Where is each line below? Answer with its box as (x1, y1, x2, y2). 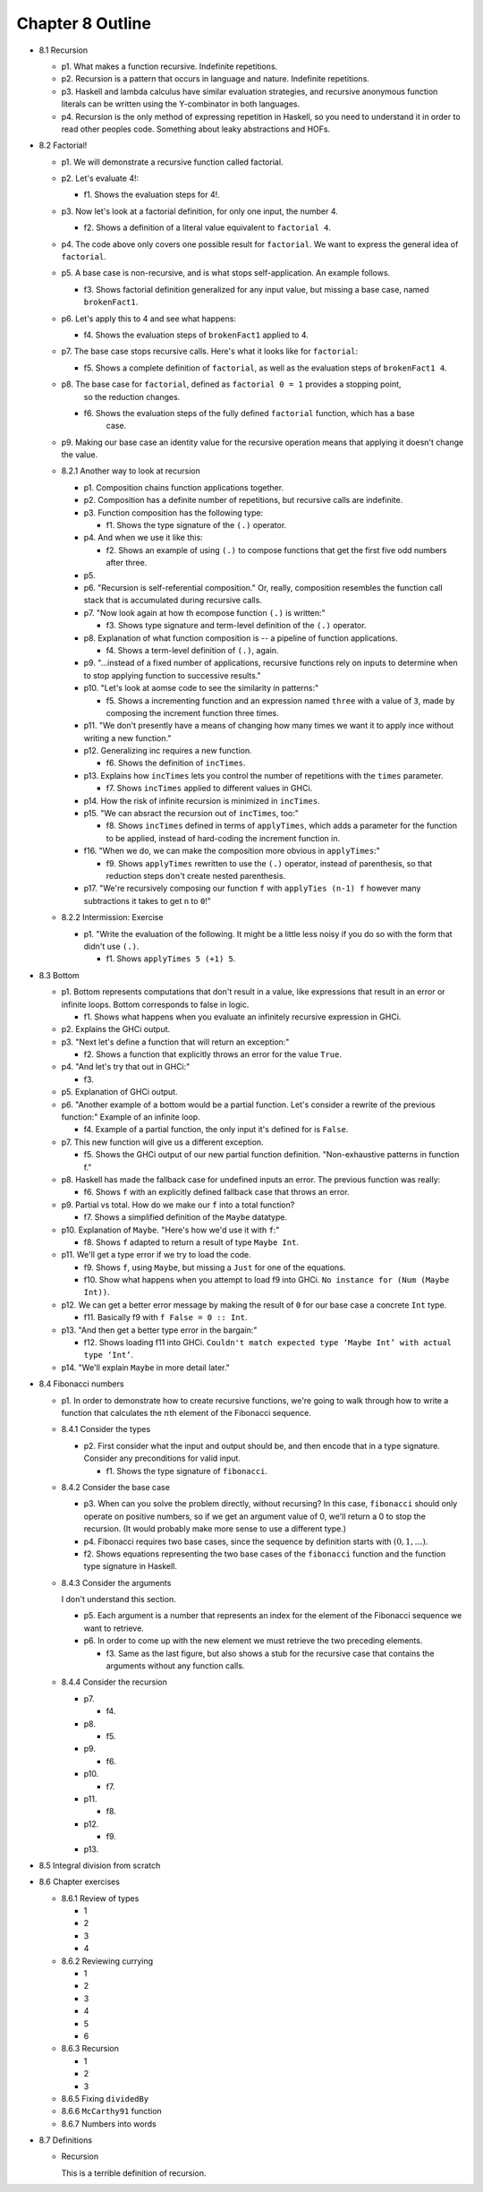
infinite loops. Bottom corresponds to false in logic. (61, 999, 250, 1010)
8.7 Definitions (38, 2135, 93, 2145)
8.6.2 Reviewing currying (61, 1956, 154, 1966)
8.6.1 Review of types (61, 1893, 140, 1904)
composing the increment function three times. (106, 707, 279, 718)
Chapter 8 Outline (16, 13, 152, 33)
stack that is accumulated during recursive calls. (83, 595, 263, 606)
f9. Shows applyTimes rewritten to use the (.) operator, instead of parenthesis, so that (106, 857, 433, 868)
